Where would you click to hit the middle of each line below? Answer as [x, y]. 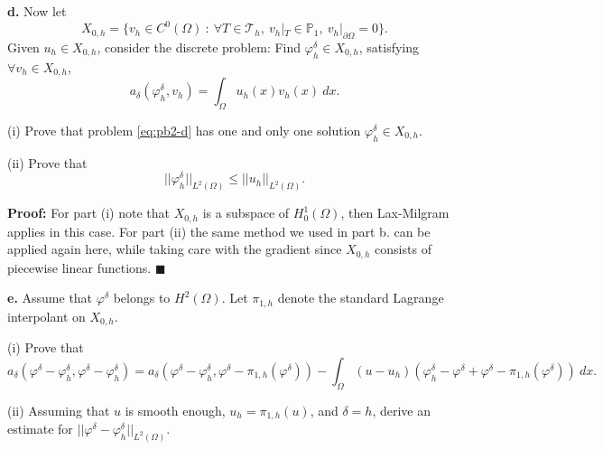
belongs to [142, 298]
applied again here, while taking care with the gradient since [175, 249]
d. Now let [37, 11]
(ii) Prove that [47, 162]
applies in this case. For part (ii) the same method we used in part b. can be [219, 231]
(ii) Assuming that [59, 410]
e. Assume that [50, 298]
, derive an [402, 410]
